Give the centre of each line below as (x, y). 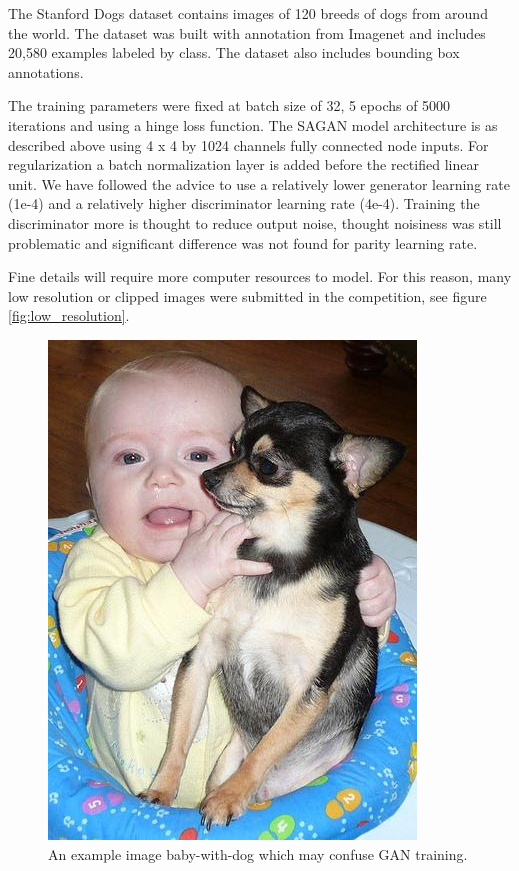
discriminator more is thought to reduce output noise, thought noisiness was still (255, 222)
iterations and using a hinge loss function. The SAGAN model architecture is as (253, 124)
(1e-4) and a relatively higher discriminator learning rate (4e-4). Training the (244, 203)
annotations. (46, 71)
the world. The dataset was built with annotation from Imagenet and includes (247, 32)
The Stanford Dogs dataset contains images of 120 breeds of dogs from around (248, 13)
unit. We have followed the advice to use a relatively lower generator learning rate (259, 183)
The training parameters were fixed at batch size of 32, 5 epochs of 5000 (229, 105)
